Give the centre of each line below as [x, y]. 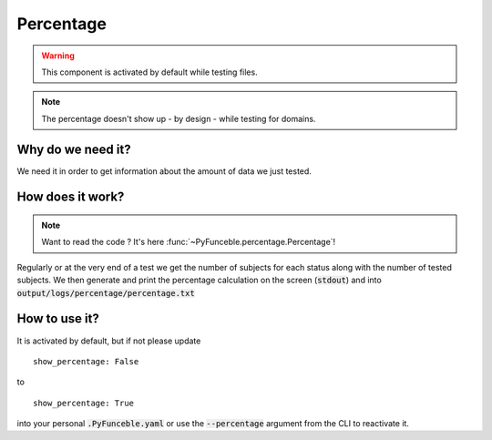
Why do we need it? [74, 149]
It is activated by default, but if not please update [109, 341]
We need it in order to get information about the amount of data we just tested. [164, 171]
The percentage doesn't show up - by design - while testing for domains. [179, 118]
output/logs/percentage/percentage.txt [106, 293]
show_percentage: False [86, 361]
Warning [58, 56]
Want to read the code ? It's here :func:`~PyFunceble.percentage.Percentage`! [189, 242]
